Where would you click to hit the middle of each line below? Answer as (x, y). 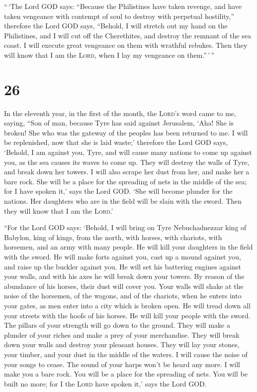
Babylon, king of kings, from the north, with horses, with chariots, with (113, 237)
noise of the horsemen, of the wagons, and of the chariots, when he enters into (123, 296)
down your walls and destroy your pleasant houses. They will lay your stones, (122, 344)
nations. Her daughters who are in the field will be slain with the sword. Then (123, 201)
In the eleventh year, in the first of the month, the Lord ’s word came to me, (120, 113)
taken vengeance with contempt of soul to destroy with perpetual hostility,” (119, 16)
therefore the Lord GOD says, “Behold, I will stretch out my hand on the (116, 26)
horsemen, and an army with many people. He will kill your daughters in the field (128, 247)
